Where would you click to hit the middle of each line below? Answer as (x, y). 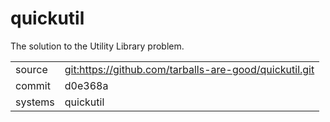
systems (35, 102)
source (31, 69)
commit (33, 85)
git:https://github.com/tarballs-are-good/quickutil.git (189, 69)
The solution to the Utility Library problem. (97, 46)
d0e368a (86, 85)
